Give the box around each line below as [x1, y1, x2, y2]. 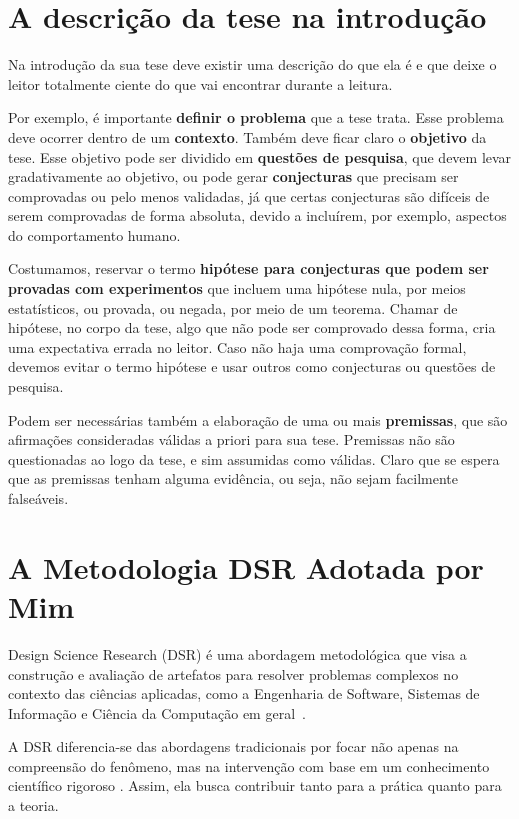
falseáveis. [8, 488, 69, 508]
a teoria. [8, 795, 59, 816]
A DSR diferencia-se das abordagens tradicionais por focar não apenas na [8, 736, 459, 757]
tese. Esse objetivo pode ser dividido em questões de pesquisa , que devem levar [8, 146, 512, 167]
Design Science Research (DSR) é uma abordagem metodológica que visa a [8, 643, 467, 664]
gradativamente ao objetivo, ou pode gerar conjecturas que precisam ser [8, 166, 459, 187]
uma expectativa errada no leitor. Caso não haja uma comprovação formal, [8, 336, 467, 357]
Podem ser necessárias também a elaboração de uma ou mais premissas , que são [8, 409, 508, 430]
